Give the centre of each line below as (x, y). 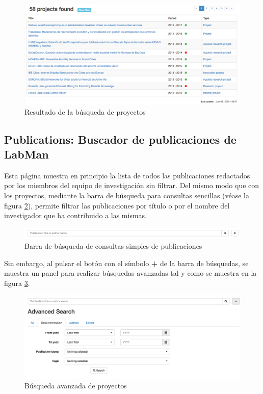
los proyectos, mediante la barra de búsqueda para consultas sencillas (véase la (127, 195)
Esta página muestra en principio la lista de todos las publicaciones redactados (127, 175)
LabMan (27, 154)
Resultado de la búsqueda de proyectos (85, 111)
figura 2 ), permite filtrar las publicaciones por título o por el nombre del (117, 205)
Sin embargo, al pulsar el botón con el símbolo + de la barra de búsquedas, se (126, 263)
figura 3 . (17, 283)
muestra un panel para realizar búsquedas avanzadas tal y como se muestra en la (130, 273)
